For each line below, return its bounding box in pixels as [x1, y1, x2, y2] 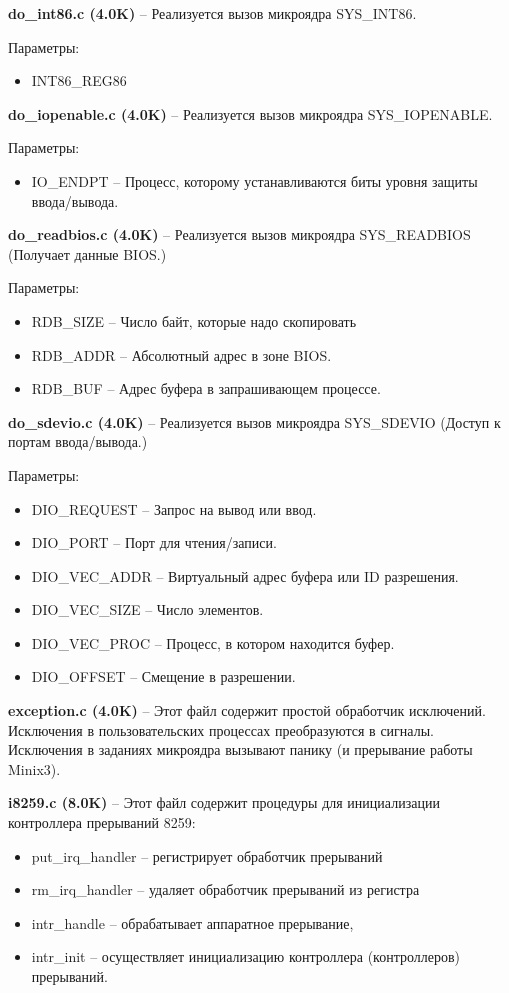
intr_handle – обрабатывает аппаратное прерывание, [31, 912, 354, 933]
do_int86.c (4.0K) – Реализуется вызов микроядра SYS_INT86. [8, 3, 417, 23]
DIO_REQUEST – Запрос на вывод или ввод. [31, 498, 317, 519]
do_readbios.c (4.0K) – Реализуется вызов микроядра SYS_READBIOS [8, 224, 471, 245]
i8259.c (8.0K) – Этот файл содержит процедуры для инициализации [8, 792, 440, 813]
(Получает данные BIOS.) [8, 243, 167, 264]
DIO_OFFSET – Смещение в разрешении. [31, 666, 296, 687]
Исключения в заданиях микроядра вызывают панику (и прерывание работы [8, 739, 473, 760]
